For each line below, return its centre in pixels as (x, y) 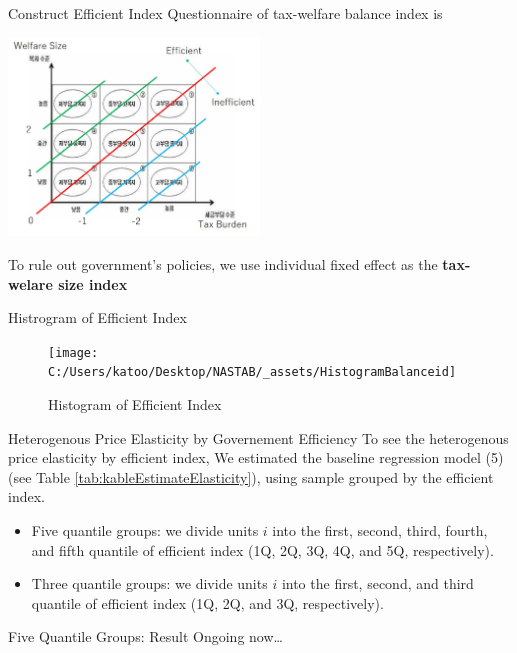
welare (30, 283)
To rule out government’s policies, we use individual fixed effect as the (223, 263)
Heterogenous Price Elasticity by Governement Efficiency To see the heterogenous (258, 437)
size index (93, 283)
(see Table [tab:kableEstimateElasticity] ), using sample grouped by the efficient (251, 476)
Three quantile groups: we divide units (149, 583)
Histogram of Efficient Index (135, 404)
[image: (73, 352)
